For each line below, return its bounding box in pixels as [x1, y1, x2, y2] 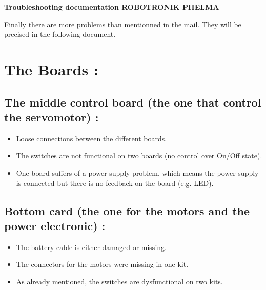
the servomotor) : [4, 109, 99, 125]
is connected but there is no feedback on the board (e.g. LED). [16, 177, 214, 188]
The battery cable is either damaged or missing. [16, 241, 167, 252]
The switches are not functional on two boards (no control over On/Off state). [16, 150, 262, 161]
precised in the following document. [4, 29, 116, 39]
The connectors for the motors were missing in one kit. [16, 259, 189, 270]
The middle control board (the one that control [4, 94, 261, 110]
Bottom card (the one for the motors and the [4, 202, 250, 218]
